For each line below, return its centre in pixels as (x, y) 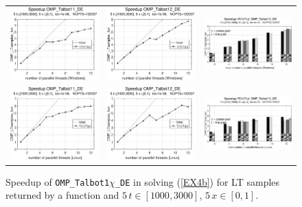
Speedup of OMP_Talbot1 (58, 181)
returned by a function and (62, 195)
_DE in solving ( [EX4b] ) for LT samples (197, 181)
